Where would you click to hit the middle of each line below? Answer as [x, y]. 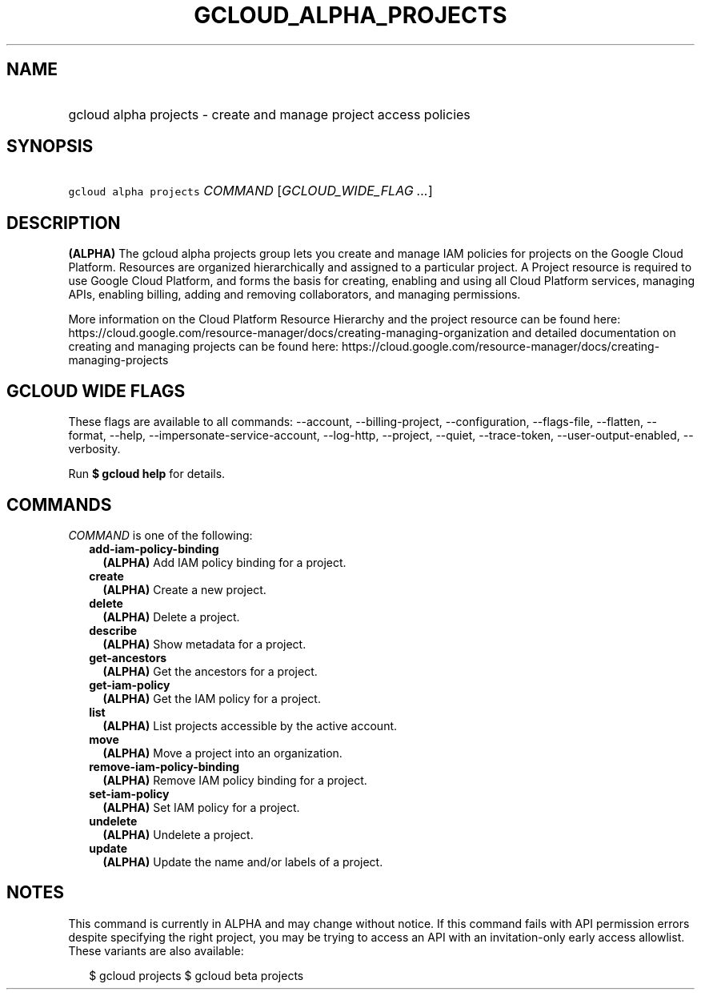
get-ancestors [128, 657]
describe [113, 630]
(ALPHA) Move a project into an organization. [222, 753]
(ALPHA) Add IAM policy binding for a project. [224, 562]
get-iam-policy [130, 685]
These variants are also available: [156, 950]
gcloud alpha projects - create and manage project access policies [269, 114]
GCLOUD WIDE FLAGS [96, 391]
